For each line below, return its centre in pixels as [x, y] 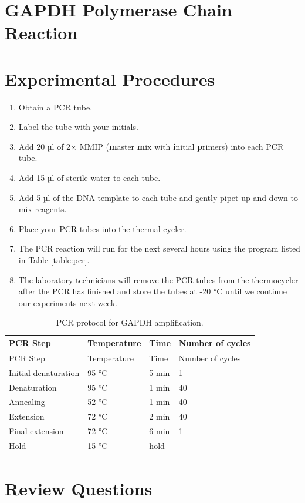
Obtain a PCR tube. [55, 107]
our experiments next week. [68, 302]
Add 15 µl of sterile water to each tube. [89, 178]
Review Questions [79, 489]
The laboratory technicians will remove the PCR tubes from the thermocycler [158, 279]
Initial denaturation [44, 372]
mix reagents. [43, 209]
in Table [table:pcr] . [54, 260]
